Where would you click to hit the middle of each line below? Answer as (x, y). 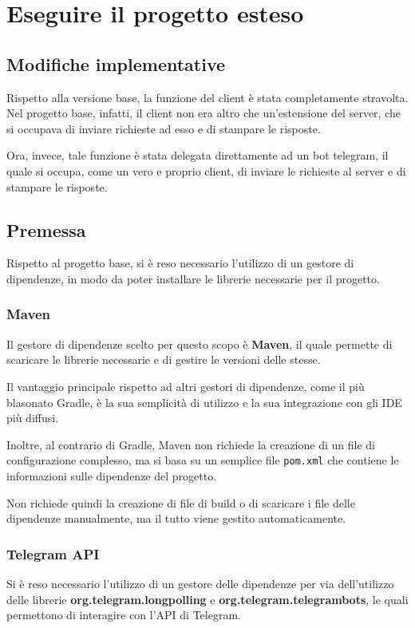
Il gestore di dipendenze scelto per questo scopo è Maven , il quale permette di (200, 344)
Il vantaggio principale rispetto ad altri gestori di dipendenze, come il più (186, 386)
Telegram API (53, 553)
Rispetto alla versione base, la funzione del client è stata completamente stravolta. (207, 97)
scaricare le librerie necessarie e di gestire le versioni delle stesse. (164, 359)
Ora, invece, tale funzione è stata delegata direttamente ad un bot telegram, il (198, 155)
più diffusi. (33, 418)
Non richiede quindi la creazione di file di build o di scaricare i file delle (181, 502)
